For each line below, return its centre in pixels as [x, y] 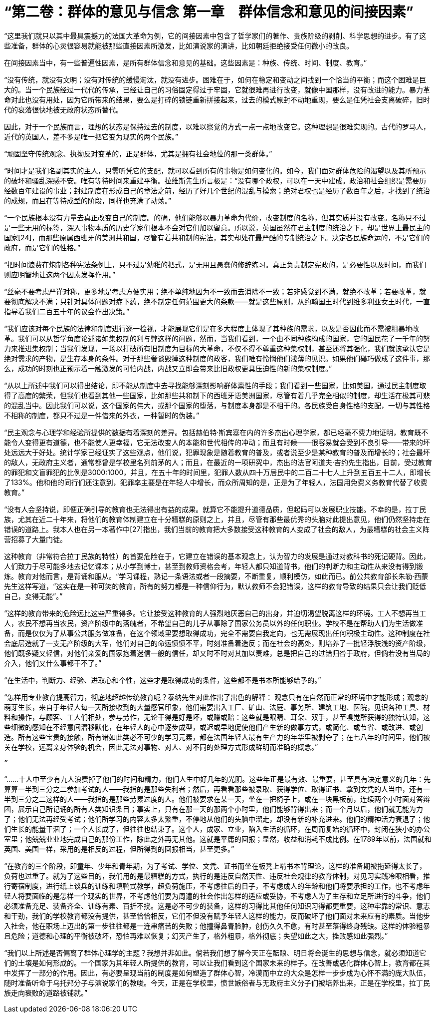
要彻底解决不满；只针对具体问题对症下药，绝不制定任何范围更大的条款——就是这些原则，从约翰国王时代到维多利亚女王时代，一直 [217, 301]
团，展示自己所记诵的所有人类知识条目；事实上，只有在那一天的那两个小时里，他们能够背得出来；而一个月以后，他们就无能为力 [214, 809]
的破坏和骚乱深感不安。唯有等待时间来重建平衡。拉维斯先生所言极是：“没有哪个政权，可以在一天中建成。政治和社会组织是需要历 [215, 180]
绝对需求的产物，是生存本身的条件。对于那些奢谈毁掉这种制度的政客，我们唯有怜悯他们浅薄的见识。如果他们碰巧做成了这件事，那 [217, 358]
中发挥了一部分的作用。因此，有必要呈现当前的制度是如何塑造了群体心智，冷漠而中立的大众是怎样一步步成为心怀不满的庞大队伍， [217, 973]
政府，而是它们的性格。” [42, 247]
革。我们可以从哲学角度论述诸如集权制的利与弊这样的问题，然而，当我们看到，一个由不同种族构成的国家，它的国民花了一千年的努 [217, 338]
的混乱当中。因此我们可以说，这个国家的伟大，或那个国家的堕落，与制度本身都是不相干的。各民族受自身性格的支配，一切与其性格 [217, 405]
